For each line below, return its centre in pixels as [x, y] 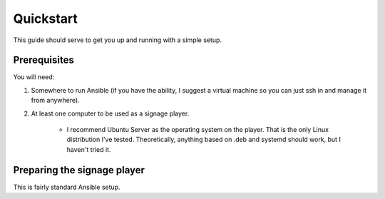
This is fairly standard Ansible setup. [67, 187]
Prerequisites [43, 60]
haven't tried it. [89, 149]
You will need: [34, 77]
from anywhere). [55, 101]
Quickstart [46, 19]
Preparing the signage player [79, 170]
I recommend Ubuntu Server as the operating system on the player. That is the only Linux [198, 130]
